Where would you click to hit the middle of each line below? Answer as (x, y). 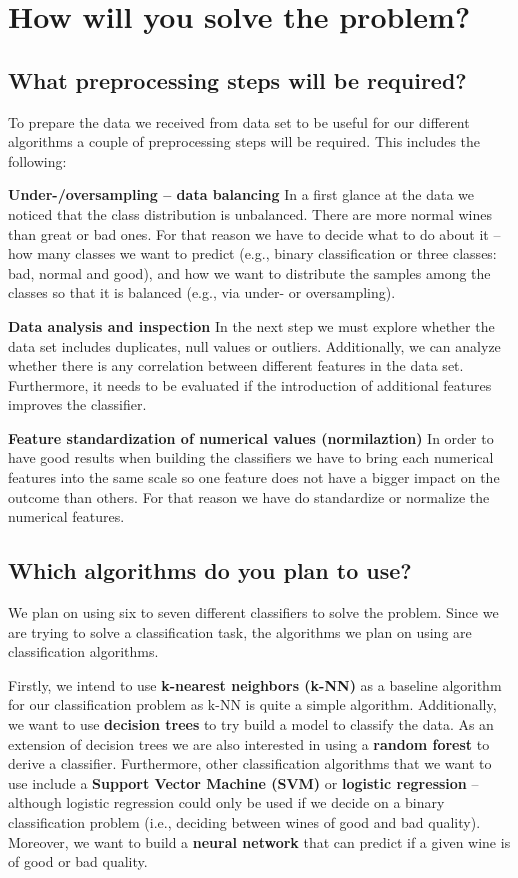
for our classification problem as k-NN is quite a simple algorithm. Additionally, (252, 704)
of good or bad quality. (78, 861)
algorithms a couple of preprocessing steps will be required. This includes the (244, 141)
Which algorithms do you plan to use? (210, 570)
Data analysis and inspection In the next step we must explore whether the (251, 325)
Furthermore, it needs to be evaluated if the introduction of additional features (250, 384)
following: (37, 160)
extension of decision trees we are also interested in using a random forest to (249, 743)
